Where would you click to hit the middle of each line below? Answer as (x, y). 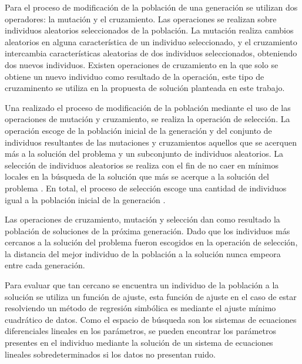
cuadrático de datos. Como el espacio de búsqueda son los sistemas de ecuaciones (151, 319)
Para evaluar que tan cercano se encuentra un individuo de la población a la (142, 285)
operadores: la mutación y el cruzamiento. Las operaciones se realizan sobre (141, 18)
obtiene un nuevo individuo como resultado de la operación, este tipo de (135, 76)
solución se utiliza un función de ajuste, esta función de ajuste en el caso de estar (151, 296)
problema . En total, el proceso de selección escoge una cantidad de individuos (146, 188)
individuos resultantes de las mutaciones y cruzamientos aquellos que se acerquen (151, 142)
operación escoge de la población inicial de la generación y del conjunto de (138, 130)
